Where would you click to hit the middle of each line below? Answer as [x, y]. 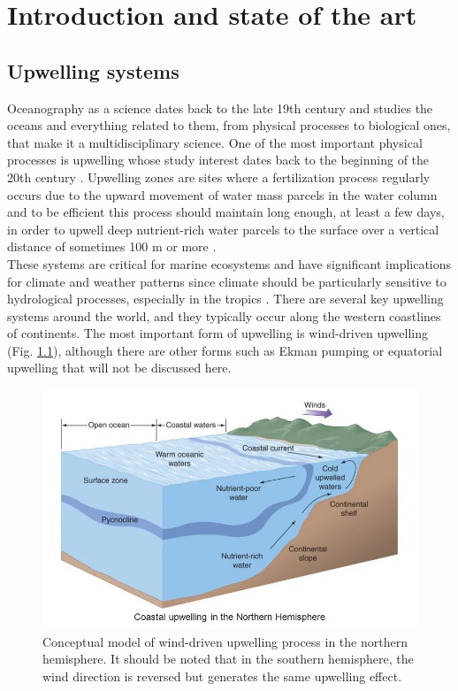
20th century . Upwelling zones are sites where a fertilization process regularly [219, 177]
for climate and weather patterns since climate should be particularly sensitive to [227, 281]
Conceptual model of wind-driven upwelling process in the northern [225, 641]
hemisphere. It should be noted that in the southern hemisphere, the [228, 659]
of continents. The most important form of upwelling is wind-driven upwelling [218, 333]
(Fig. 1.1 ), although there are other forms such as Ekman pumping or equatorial [225, 350]
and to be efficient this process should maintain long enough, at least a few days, [226, 212]
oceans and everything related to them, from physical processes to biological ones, [229, 125]
